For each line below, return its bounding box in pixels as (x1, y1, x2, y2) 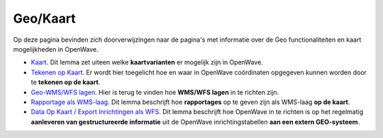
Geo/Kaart (13, 11, 76, 26)
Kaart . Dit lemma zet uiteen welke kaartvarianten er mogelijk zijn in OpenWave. (30, 58, 264, 67)
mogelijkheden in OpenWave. (13, 45, 99, 53)
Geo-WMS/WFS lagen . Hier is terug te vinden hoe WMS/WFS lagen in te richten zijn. (30, 88, 279, 96)
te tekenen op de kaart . (30, 78, 101, 86)
